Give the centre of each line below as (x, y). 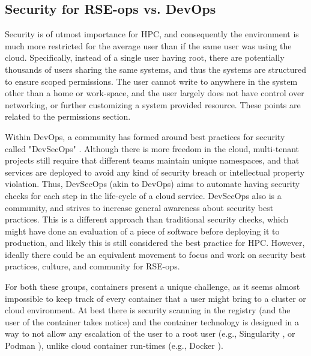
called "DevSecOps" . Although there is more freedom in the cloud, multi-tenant (152, 148)
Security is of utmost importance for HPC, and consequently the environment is (152, 34)
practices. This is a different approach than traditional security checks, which (147, 219)
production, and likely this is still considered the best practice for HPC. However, (155, 243)
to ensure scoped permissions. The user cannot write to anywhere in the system (151, 81)
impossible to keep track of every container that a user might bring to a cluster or (155, 298)
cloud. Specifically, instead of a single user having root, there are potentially (145, 57)
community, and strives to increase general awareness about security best (139, 207)
